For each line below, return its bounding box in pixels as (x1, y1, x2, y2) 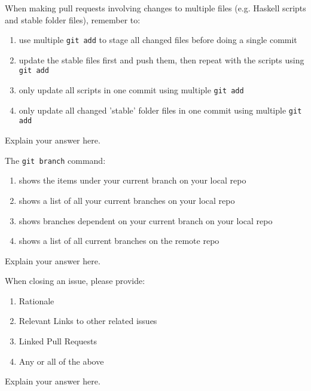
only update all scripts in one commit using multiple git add (19, 84, 244, 96)
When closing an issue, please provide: (5, 274, 145, 287)
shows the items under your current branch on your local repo (19, 174, 246, 187)
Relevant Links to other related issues (19, 314, 157, 327)
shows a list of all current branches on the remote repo (19, 234, 219, 247)
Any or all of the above (19, 355, 104, 367)
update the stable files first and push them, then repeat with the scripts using (19, 53, 304, 66)
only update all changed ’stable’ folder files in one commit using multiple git (19, 103, 302, 116)
